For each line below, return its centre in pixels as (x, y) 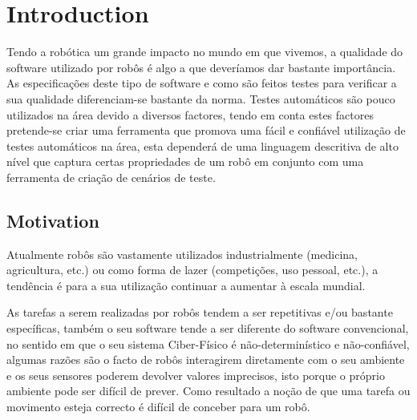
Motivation (53, 220)
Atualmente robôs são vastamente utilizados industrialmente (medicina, (182, 254)
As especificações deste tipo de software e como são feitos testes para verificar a (202, 83)
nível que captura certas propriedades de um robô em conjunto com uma (185, 162)
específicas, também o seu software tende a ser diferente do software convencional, (208, 328)
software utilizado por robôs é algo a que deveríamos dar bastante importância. (201, 67)
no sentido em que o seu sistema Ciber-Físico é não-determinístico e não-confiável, (208, 343)
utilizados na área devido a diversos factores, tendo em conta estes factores (190, 114)
